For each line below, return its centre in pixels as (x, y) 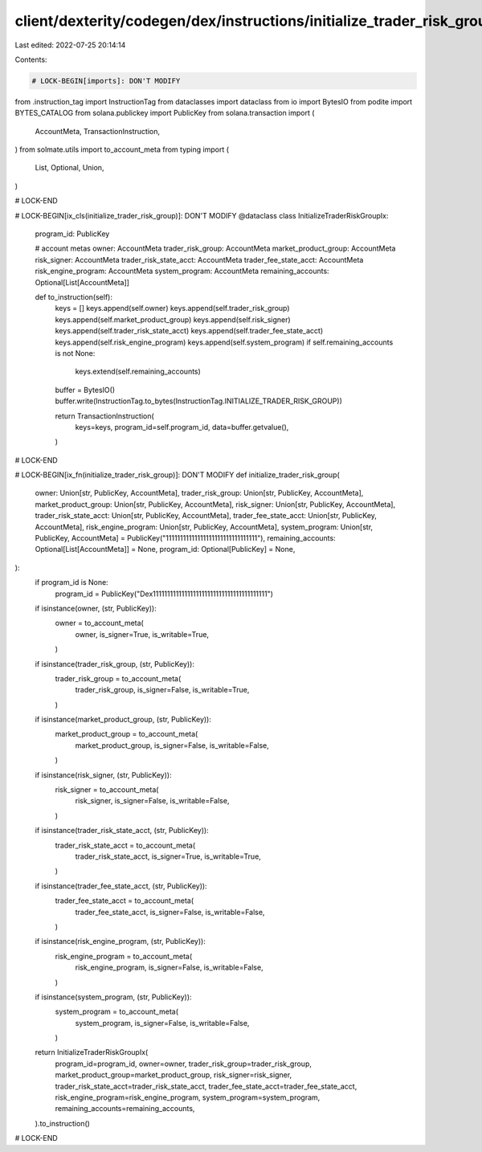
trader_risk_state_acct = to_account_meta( (125, 845)
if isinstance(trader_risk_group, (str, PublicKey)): (114, 664)
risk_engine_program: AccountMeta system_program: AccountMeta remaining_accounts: (182, 271)
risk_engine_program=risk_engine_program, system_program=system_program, (188, 1097)
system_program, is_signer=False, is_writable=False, (162, 1023)
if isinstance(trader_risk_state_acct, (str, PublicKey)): (122, 831)
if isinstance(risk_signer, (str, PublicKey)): (103, 774)
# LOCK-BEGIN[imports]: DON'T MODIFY (106, 81)
